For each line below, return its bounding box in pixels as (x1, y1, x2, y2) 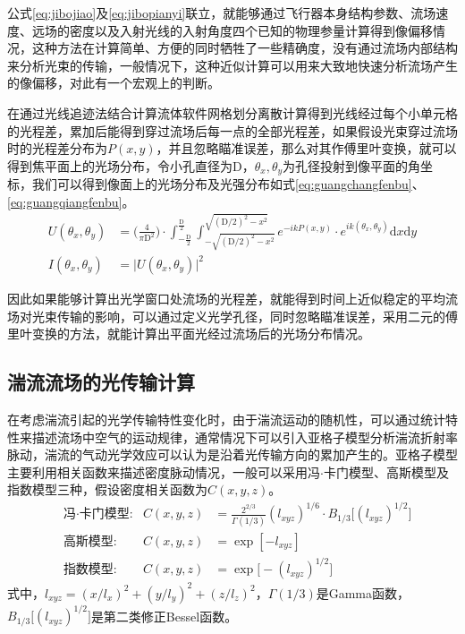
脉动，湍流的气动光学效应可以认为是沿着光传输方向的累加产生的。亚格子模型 (7, 445, 458, 464)
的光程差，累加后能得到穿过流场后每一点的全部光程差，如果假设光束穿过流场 (7, 121, 458, 140)
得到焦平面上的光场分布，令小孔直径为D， (7, 156, 255, 175)
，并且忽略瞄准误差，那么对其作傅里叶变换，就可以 (156, 139, 457, 158)
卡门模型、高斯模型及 (323, 462, 449, 481)
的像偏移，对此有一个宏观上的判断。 (7, 73, 220, 92)
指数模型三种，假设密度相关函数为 (7, 480, 207, 499)
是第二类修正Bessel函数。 (90, 606, 238, 625)
